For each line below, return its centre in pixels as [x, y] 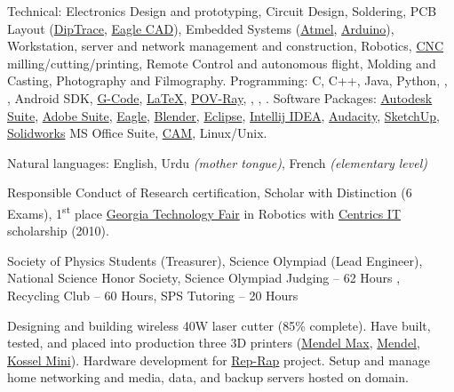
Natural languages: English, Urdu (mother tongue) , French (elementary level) [218, 162]
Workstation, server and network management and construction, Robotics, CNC [226, 46]
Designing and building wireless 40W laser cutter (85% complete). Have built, [219, 325]
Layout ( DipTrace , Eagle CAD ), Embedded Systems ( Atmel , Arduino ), [201, 28]
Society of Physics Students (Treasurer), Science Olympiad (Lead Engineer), [215, 260]
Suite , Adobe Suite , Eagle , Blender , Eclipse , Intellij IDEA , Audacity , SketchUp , [223, 115]
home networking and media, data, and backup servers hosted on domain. [208, 377]
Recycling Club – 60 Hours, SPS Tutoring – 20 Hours [153, 295]
